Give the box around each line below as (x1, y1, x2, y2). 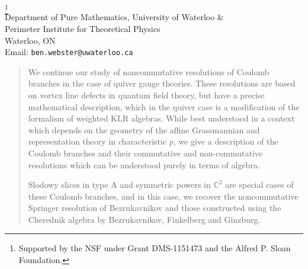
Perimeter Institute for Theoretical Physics (5, 22, 161, 34)
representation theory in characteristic (28, 135, 167, 148)
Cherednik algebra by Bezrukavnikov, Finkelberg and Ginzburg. (28, 213, 261, 225)
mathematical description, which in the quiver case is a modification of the (28, 100, 300, 113)
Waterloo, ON (5, 34, 56, 46)
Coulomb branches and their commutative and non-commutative (28, 146, 263, 159)
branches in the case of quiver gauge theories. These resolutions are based (28, 77, 296, 89)
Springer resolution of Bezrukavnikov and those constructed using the (28, 201, 281, 214)
